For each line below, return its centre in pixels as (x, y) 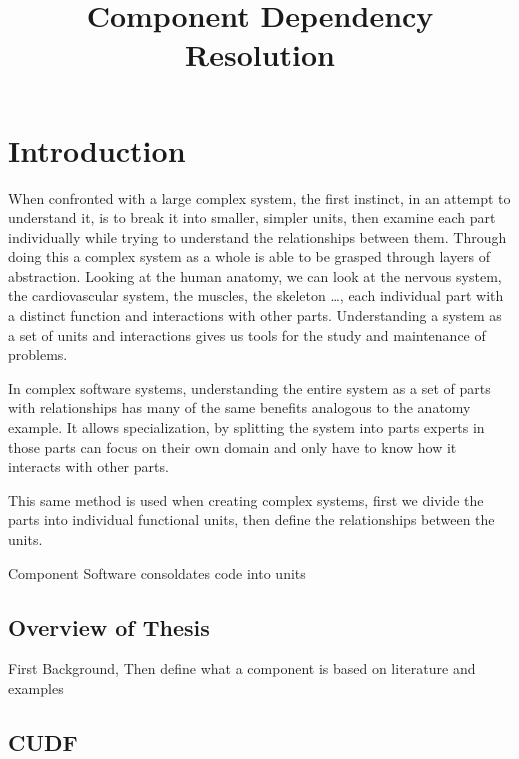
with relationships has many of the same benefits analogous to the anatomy (239, 407)
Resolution (260, 54)
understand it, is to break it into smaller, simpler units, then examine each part (252, 217)
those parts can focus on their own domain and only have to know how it (232, 446)
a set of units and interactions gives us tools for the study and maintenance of (247, 334)
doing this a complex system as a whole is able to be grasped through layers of (249, 256)
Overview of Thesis (109, 626)
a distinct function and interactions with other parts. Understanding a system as (255, 315)
